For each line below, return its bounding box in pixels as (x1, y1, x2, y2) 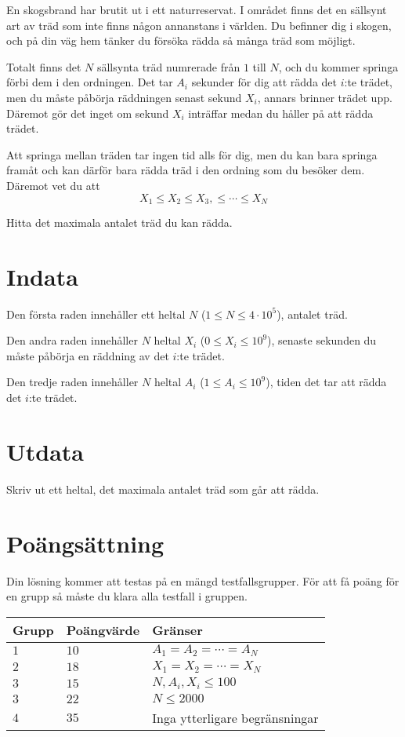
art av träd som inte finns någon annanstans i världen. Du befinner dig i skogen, (6, 16, 392, 33)
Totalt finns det (6, 58, 81, 75)
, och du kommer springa (278, 58, 399, 75)
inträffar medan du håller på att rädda (188, 104, 374, 121)
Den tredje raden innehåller (6, 374, 139, 390)
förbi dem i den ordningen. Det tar (6, 74, 173, 90)
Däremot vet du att (6, 177, 100, 193)
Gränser (152, 620, 203, 639)
